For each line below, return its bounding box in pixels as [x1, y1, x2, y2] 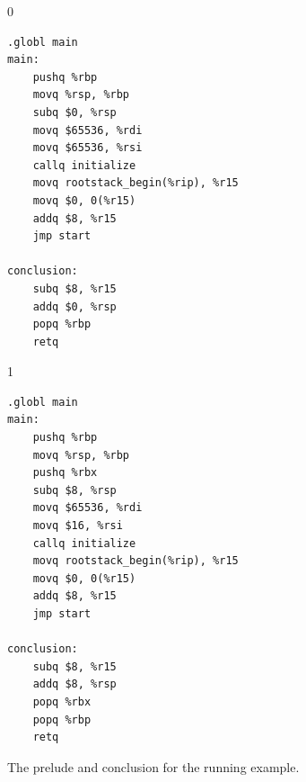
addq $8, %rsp [32, 678, 117, 691]
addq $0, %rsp [32, 300, 117, 313]
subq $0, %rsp [32, 105, 117, 119]
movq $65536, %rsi [32, 141, 143, 155]
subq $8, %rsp [32, 483, 117, 497]
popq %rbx [32, 695, 92, 708]
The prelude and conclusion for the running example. [7, 757, 300, 776]
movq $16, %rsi [32, 519, 123, 533]
